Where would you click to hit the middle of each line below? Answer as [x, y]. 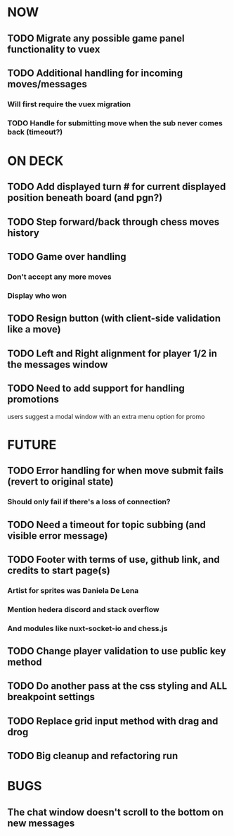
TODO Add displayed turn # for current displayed [117, 187]
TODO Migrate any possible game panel [96, 38]
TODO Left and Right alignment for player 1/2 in [112, 353]
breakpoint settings [51, 697]
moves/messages [47, 84]
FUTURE [32, 445]
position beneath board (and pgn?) [85, 198]
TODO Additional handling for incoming [95, 73]
